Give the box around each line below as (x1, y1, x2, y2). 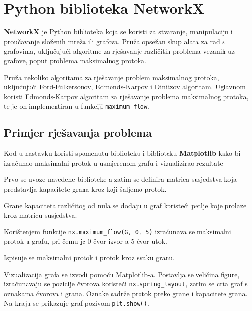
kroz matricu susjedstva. (4, 210, 77, 220)
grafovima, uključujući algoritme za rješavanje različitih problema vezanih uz (4, 46, 235, 56)
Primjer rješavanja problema (4, 125, 152, 140)
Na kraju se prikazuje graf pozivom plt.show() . (4, 298, 149, 308)
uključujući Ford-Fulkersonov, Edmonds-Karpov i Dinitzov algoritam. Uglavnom (4, 82, 246, 92)
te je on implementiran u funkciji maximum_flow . (4, 101, 149, 111)
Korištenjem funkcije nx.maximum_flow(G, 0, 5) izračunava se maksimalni (4, 226, 231, 236)
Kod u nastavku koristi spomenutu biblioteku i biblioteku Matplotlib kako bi (4, 148, 241, 158)
